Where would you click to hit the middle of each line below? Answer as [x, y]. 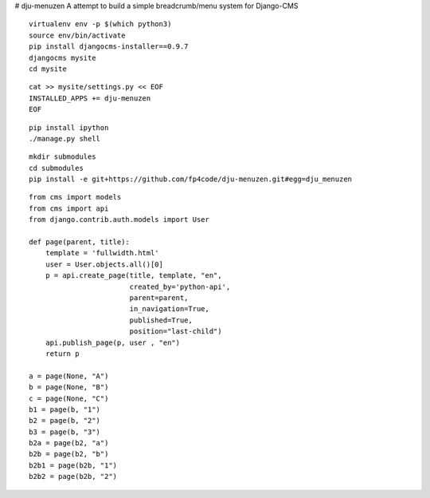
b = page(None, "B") [69, 387]
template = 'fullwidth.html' [102, 253]
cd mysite [48, 69]
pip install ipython [69, 127]
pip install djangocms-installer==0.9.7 [109, 47]
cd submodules [56, 168]
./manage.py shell [65, 138]
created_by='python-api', [180, 287]
